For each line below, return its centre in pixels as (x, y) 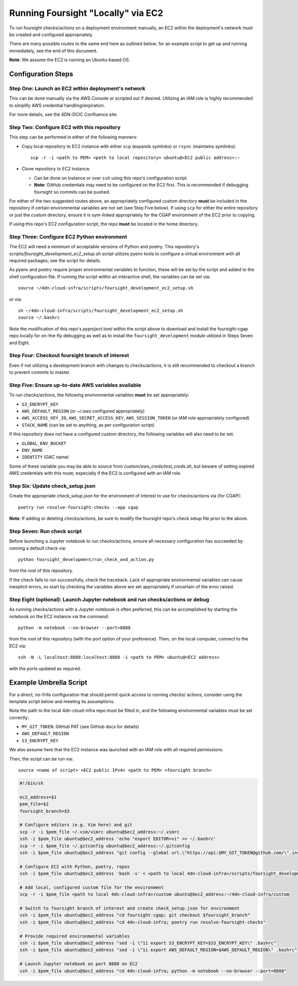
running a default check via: (38, 548)
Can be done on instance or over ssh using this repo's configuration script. (111, 178)
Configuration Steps (41, 74)
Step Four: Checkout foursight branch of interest (69, 355)
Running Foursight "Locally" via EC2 (86, 13)
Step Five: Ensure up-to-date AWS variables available (75, 385)
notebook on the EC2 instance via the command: (59, 616)
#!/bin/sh (32, 783)
